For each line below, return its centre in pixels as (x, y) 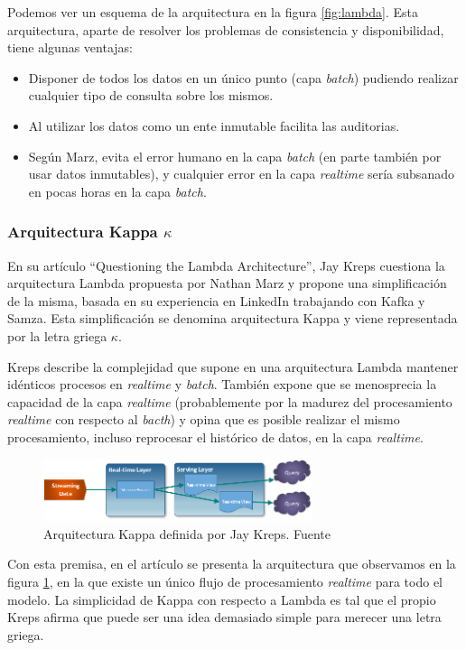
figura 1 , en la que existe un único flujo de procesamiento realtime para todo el (225, 581)
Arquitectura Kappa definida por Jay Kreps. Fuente (187, 533)
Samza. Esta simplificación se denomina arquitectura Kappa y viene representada (233, 318)
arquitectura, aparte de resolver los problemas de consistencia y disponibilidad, (226, 29)
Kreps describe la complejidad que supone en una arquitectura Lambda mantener (233, 366)
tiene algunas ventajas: (70, 47)
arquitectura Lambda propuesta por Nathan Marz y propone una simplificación (227, 283)
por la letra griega (57, 335)
